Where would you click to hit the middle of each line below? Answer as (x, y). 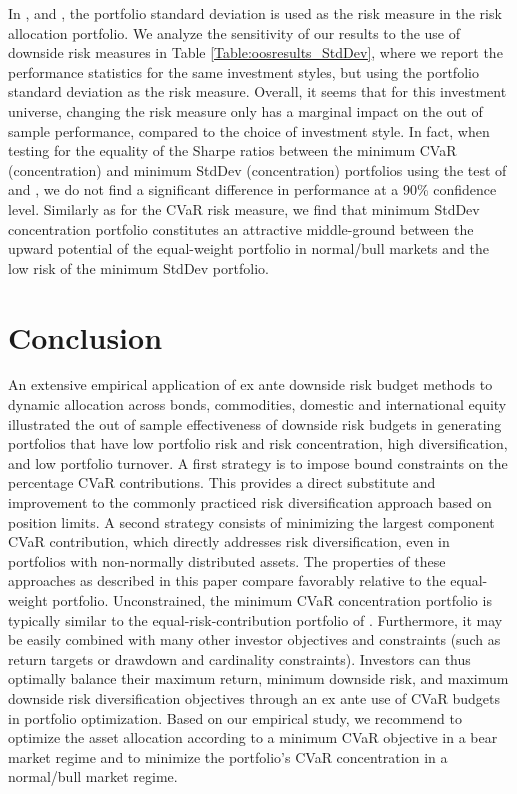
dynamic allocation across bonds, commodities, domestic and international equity (257, 404)
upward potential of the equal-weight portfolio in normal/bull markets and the (248, 248)
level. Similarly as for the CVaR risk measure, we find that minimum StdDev (244, 208)
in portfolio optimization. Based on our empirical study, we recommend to (235, 717)
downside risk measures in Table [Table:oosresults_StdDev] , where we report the (255, 52)
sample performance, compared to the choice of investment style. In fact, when (249, 130)
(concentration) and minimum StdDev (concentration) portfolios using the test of (257, 169)
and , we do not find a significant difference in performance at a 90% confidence (252, 189)
